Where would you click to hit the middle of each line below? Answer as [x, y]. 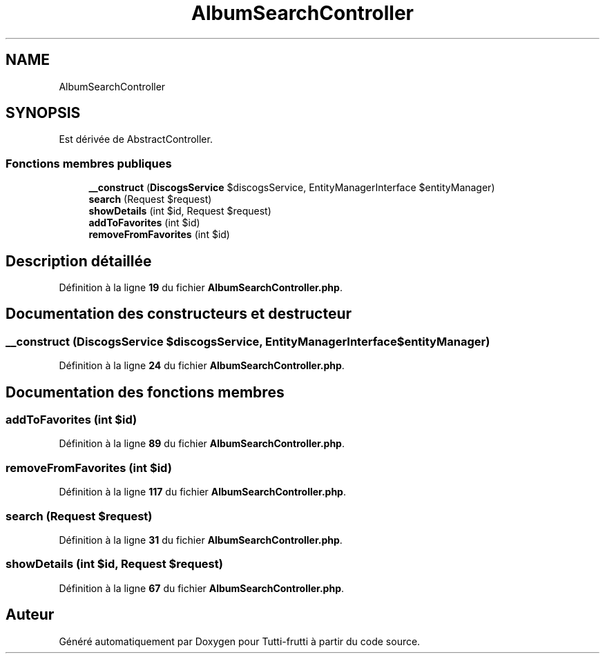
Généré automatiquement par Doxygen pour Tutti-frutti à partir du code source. [240, 641]
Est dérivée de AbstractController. [136, 139]
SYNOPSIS [43, 113]
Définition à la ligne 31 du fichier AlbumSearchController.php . [201, 540]
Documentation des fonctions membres [145, 392]
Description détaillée [79, 261]
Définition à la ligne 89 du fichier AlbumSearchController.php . [202, 444]
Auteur [30, 615]
